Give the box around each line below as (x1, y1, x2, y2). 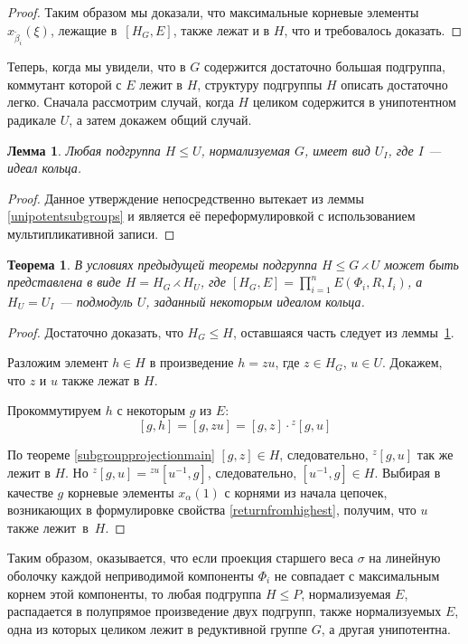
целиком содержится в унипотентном (252, 92, 456, 111)
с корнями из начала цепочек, (224, 482, 388, 501)
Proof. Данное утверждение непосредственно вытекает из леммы (7, 188, 364, 207)
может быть (384, 254, 459, 273)
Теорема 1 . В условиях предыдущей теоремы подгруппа (7, 254, 318, 273)
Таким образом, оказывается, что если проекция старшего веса (7, 548, 354, 567)
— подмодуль (59, 292, 133, 311)
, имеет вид (304, 140, 370, 159)
